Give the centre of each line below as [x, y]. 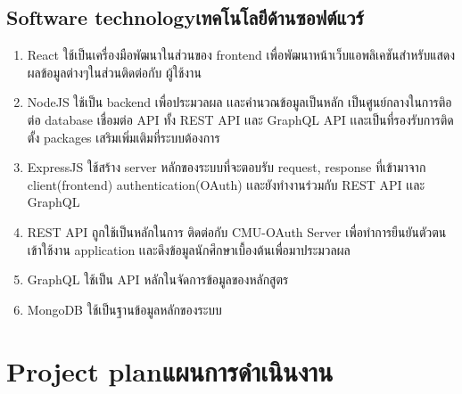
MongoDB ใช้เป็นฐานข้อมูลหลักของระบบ [124, 309]
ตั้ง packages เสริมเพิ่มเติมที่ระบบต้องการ [124, 137]
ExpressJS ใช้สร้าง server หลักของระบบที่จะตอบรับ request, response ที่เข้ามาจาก [227, 167]
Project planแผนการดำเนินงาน [170, 370]
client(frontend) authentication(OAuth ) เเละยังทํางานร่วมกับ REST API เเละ [226, 184]
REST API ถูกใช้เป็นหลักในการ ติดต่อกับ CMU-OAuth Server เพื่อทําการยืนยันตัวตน [237, 231]
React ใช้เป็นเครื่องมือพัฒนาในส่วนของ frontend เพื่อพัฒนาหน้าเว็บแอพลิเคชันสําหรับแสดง [241, 55]
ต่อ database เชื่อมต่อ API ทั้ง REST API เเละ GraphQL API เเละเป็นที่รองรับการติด [240, 119]
